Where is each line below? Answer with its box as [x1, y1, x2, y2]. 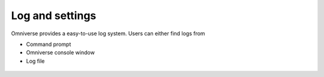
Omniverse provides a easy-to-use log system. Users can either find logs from [11, 30, 205, 37]
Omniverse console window [26, 49, 95, 56]
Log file [26, 57, 45, 64]
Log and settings [11, 9, 97, 22]
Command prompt [26, 41, 71, 48]
